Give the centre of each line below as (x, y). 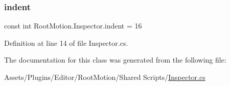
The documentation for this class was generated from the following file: (115, 60)
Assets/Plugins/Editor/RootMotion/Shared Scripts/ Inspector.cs (105, 77)
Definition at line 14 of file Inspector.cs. (66, 42)
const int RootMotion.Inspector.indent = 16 (73, 26)
